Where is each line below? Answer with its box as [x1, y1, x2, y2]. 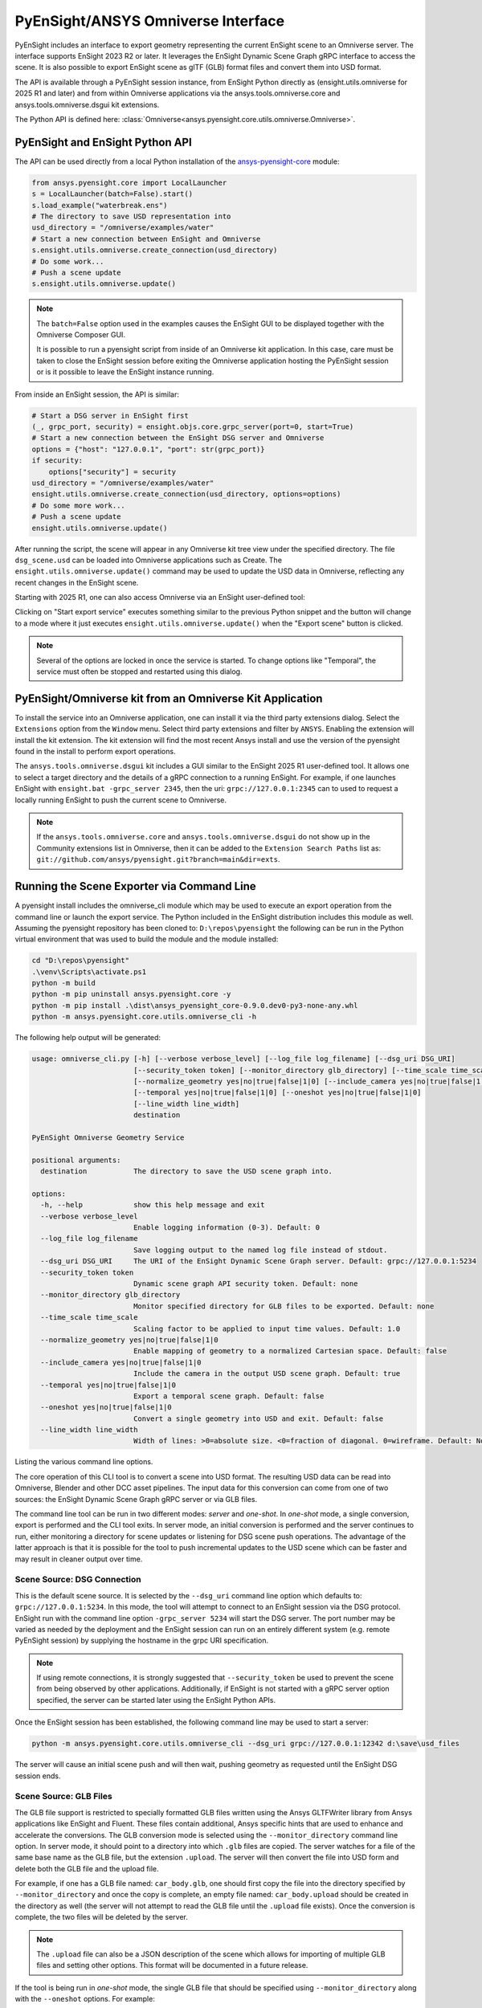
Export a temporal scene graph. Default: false [133, 1391, 325, 1401]
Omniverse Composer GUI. [36, 330, 126, 340]
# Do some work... [31, 257, 104, 266]
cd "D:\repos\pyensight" [31, 956, 130, 965]
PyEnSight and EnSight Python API [14, 135, 192, 149]
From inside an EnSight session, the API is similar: [14, 390, 180, 399]
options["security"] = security [48, 467, 177, 476]
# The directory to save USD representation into [31, 211, 231, 221]
